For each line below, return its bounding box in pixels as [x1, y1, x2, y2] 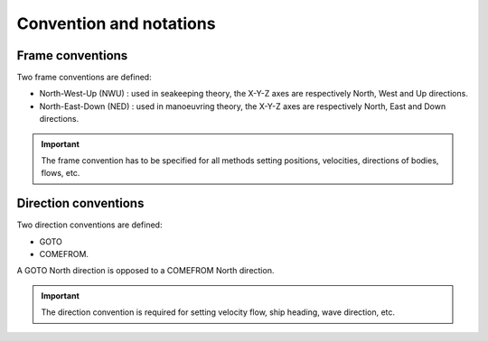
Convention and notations [16, 14, 216, 33]
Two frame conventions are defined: [16, 72, 153, 83]
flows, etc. [41, 168, 80, 179]
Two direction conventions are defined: [16, 219, 163, 230]
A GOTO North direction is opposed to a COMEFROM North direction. [16, 265, 275, 276]
